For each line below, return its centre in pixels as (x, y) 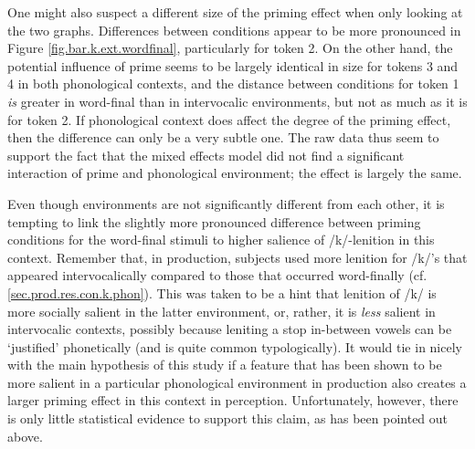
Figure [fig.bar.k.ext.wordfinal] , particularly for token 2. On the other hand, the (230, 48)
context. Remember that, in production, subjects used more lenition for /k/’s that (237, 257)
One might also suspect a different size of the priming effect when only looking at (235, 12)
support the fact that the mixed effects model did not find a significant (206, 155)
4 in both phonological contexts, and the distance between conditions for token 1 (233, 84)
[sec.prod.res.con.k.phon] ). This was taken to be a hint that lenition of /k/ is (222, 292)
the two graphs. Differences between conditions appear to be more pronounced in (234, 30)
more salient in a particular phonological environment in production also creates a (237, 382)
